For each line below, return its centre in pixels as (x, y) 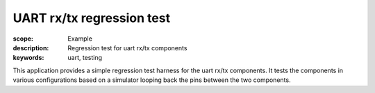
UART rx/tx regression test (91, 18)
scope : (23, 39)
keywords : (28, 58)
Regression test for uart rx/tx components (127, 48)
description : (31, 48)
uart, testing (85, 58)
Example (80, 39)
